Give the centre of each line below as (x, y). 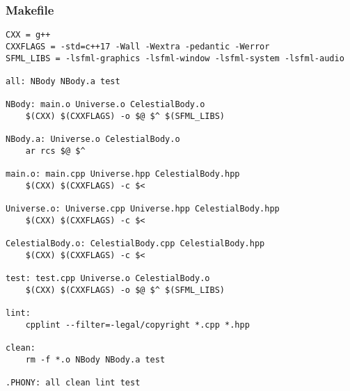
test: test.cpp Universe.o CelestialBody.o (108, 278)
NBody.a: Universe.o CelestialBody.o (93, 139)
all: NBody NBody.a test (63, 81)
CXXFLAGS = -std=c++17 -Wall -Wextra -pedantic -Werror (138, 46)
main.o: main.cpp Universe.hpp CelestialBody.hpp (123, 174)
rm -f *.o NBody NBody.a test (95, 359)
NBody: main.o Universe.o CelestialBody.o (105, 105)
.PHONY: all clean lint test (73, 382)
